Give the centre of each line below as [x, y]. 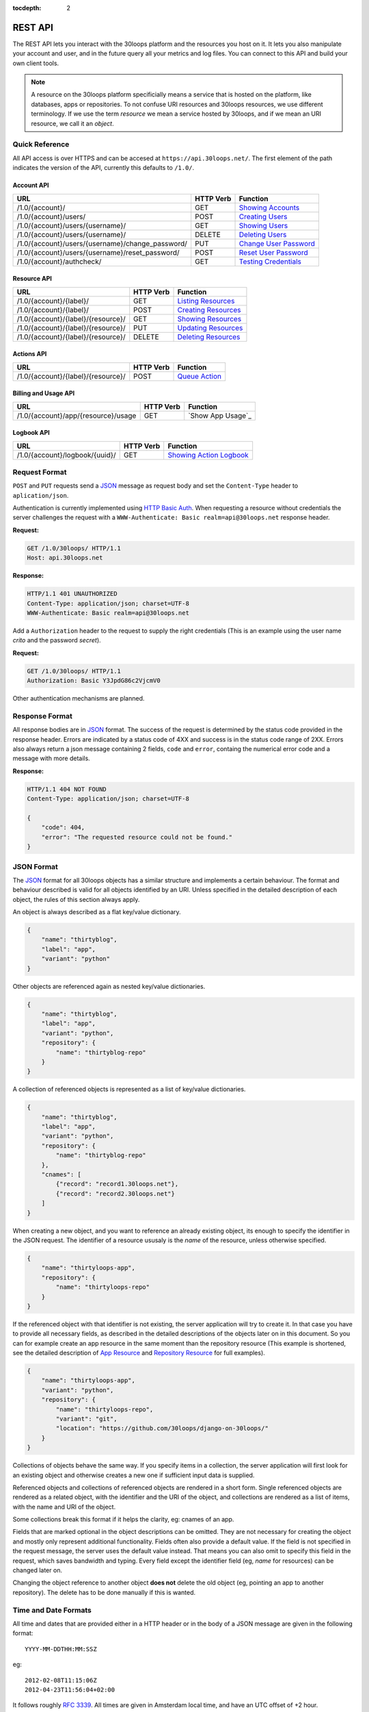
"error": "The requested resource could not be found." [137, 837]
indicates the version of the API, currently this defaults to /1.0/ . [104, 168]
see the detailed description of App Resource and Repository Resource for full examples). [139, 1353]
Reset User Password [273, 252]
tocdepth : [27, 8]
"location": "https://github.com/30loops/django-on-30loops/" [162, 1428]
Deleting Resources [209, 337]
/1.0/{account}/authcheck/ [59, 262]
